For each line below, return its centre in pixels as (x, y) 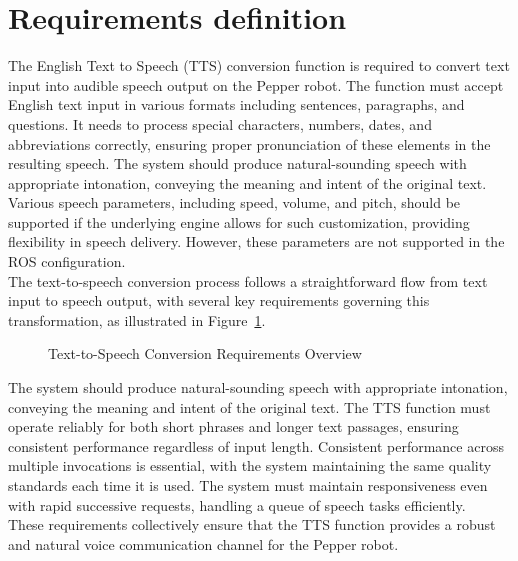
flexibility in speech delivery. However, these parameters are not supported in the (256, 241)
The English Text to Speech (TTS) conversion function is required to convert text (259, 65)
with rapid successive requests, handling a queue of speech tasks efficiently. (237, 504)
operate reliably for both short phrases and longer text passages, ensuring (233, 426)
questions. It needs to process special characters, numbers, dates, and (220, 123)
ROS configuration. (67, 261)
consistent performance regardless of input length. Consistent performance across (256, 445)
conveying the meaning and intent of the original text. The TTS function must (249, 406)
